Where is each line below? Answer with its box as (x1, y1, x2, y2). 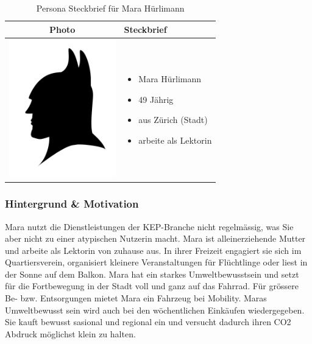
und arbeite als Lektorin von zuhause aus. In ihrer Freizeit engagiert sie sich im (5, 244, 302, 256)
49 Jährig (138, 93, 174, 105)
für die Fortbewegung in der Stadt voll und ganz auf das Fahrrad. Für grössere (5, 279, 299, 292)
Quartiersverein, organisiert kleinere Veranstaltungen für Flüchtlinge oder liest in (5, 256, 308, 269)
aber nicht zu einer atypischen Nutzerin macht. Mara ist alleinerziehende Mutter (5, 232, 306, 245)
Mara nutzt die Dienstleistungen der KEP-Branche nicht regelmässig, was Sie (5, 220, 294, 233)
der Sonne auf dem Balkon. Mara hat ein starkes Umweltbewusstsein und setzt (5, 267, 299, 280)
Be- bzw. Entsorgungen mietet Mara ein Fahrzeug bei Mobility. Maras (5, 292, 267, 304)
